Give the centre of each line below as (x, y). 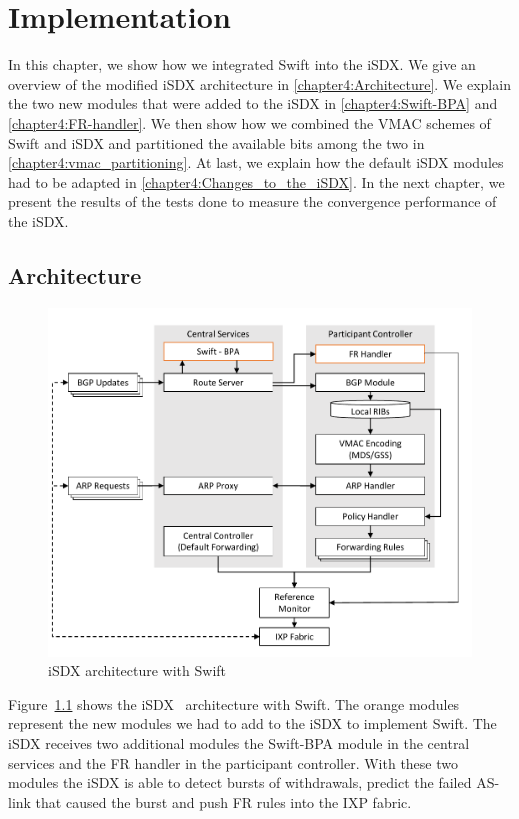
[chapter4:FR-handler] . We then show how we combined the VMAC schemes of (249, 122)
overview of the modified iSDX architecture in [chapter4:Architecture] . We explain (259, 83)
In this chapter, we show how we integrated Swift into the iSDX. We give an (242, 64)
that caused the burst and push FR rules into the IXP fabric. (223, 801)
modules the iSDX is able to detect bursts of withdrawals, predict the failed (240, 782)
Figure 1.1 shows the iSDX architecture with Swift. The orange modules (234, 703)
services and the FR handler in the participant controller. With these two (233, 762)
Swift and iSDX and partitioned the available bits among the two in (216, 142)
